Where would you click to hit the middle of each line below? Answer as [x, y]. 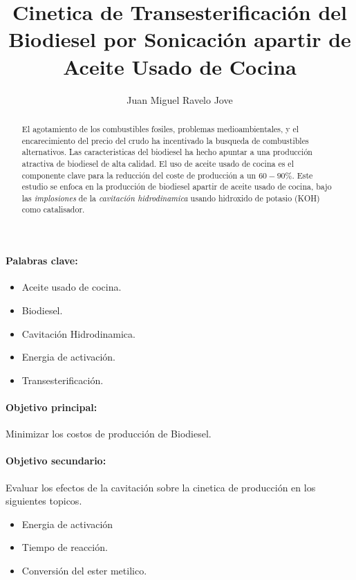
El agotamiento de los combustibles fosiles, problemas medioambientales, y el [160, 128]
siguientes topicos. [44, 501]
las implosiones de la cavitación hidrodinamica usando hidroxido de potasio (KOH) [171, 198]
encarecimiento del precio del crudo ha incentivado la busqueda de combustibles [165, 140]
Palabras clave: [42, 261]
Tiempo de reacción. [65, 547]
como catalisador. [53, 209]
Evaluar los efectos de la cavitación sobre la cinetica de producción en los [161, 487]
